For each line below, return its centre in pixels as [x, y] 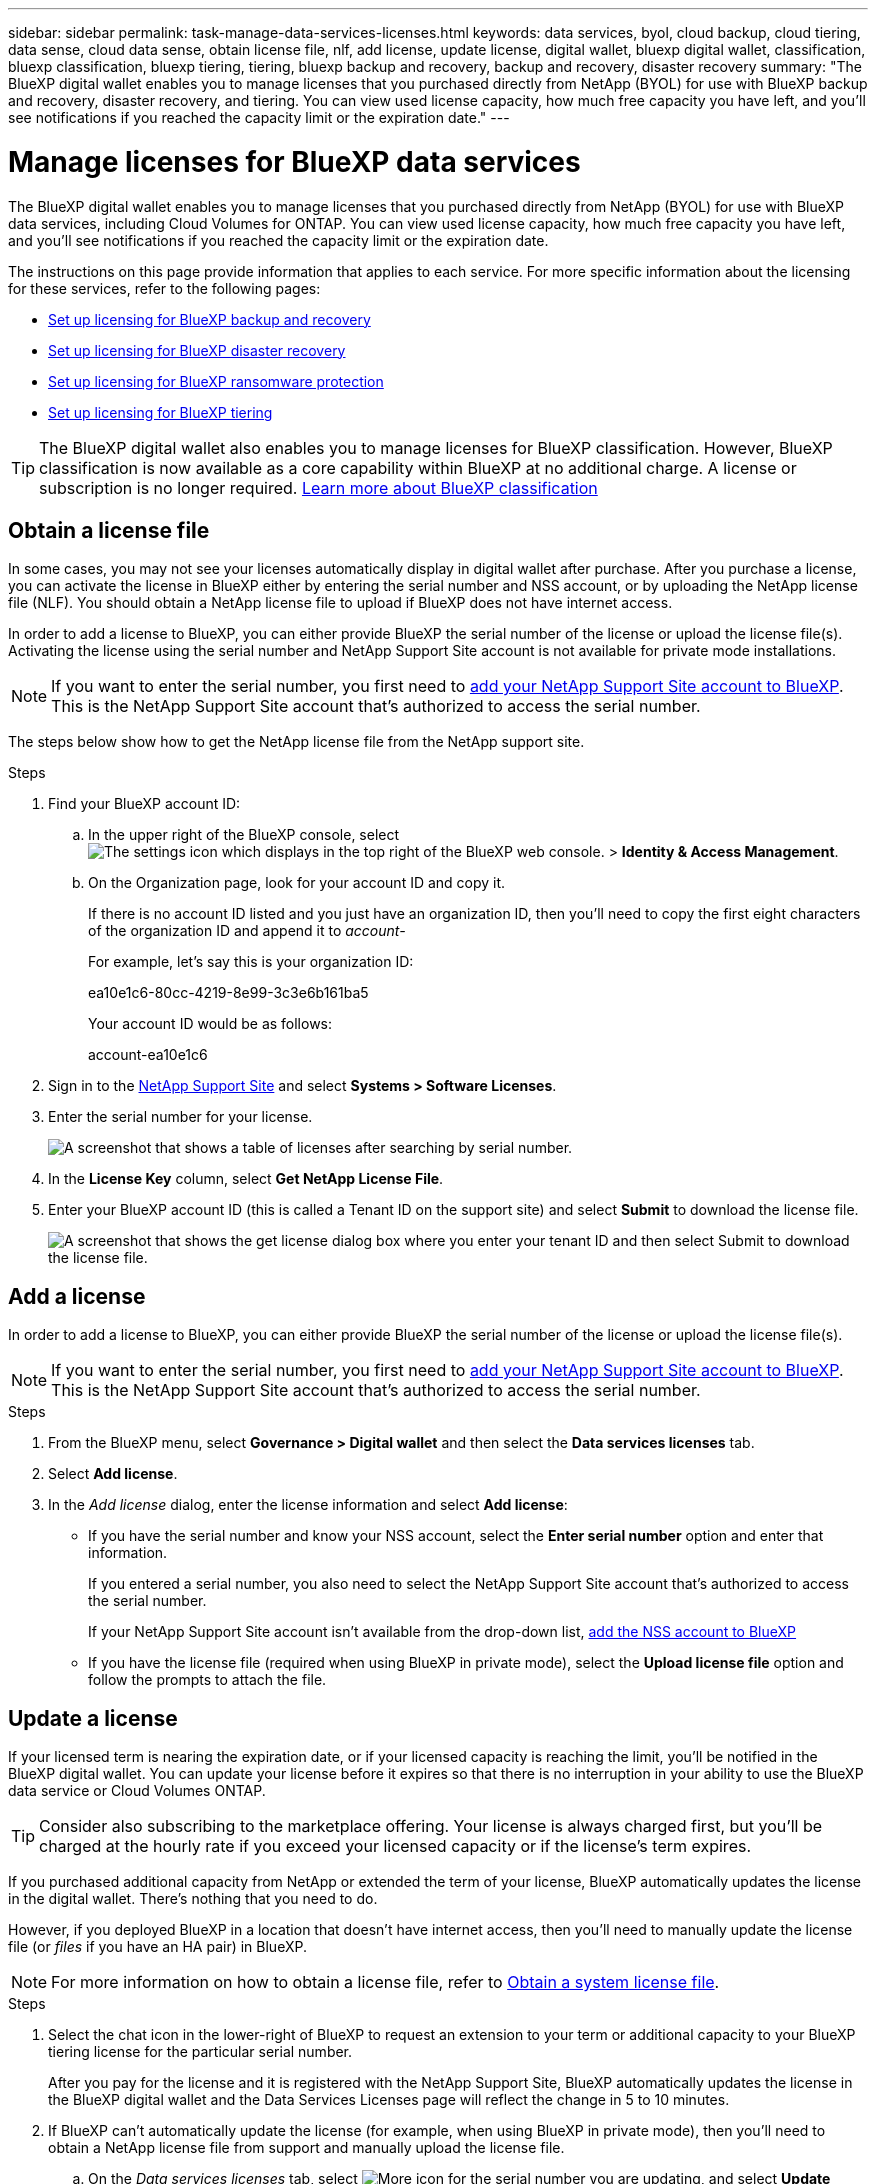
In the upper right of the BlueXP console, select [244, 835]
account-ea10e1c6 [148, 1055]
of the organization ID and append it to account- [247, 931]
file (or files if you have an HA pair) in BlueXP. [157, 1947]
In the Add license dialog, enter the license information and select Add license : [308, 1505]
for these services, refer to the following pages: [164, 288]
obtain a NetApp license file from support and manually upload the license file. [306, 2148]
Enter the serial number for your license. [180, 1117]
